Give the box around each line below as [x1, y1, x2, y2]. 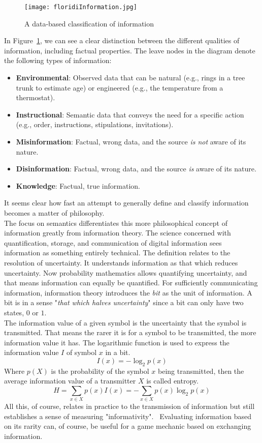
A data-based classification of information [24, 18, 154, 28]
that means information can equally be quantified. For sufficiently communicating [4, 277, 258, 288]
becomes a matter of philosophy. [4, 207, 105, 218]
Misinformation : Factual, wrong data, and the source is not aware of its [16, 136, 246, 146]
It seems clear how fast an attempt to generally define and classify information [4, 197, 249, 208]
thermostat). [16, 92, 55, 103]
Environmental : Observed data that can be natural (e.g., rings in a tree [16, 72, 245, 83]
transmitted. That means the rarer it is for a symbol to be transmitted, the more [4, 327, 256, 338]
